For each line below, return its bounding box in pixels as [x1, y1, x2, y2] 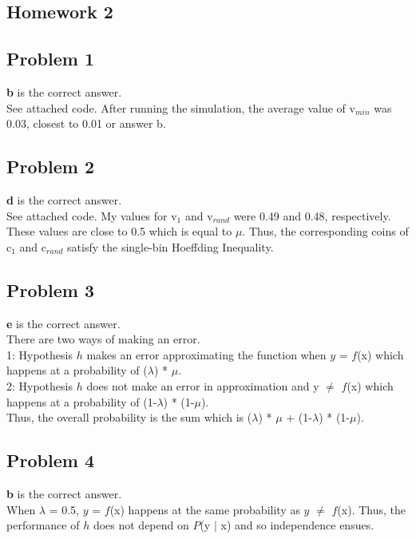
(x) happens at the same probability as [109, 501, 300, 517]
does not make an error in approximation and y [86, 377, 319, 394]
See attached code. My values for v [6, 207, 177, 224]
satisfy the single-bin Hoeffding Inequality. [67, 238, 274, 255]
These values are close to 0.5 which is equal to [6, 223, 232, 240]
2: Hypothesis [6, 377, 73, 394]
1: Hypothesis [6, 346, 73, 363]
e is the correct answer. [6, 315, 121, 331]
